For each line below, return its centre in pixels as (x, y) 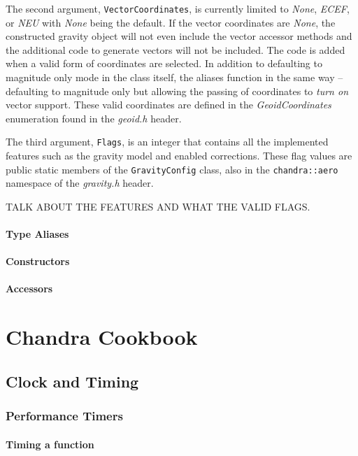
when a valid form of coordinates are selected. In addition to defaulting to (164, 63)
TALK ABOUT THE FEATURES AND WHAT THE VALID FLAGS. (158, 206)
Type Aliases (37, 234)
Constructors (38, 261)
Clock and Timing (72, 381)
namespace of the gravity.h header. (80, 183)
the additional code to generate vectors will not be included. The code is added (176, 49)
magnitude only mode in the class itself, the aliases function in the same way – (174, 77)
